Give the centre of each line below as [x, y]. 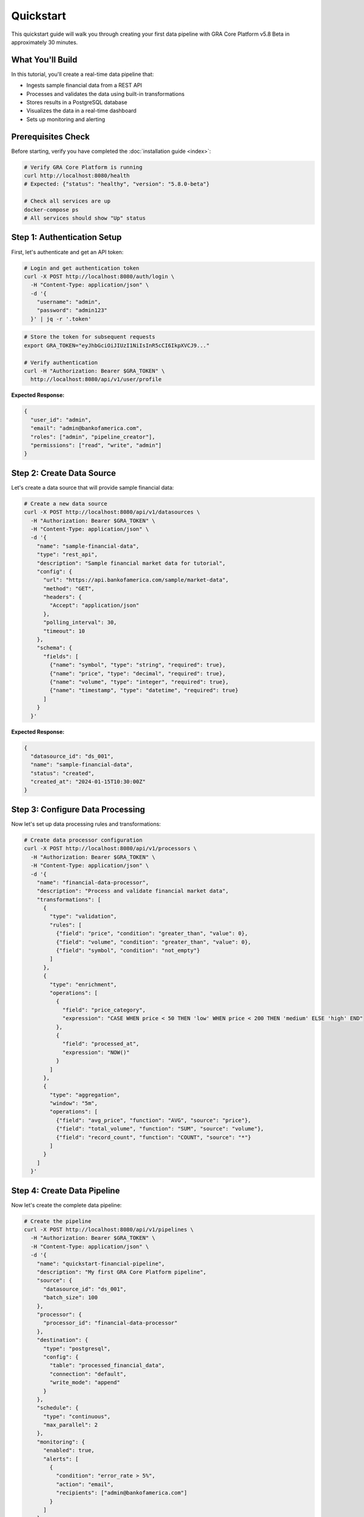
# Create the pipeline [58, 1221]
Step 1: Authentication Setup [66, 238]
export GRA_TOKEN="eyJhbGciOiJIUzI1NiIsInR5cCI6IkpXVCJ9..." [117, 345]
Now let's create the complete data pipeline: [66, 1205]
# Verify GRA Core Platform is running [83, 167]
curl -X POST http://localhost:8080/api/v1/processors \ [110, 849]
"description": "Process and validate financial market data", [133, 891]
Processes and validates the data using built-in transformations [106, 93]
